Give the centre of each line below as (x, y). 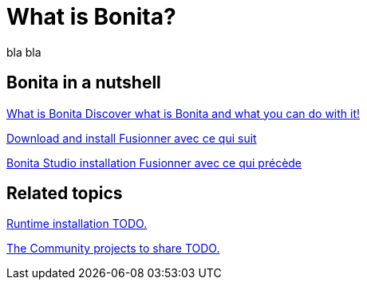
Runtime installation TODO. (77, 224)
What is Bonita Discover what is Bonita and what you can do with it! (183, 113)
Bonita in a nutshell (84, 83)
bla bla (24, 52)
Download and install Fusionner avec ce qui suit (132, 138)
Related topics (65, 194)
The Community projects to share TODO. (113, 249)
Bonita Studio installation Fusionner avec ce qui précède (154, 163)
